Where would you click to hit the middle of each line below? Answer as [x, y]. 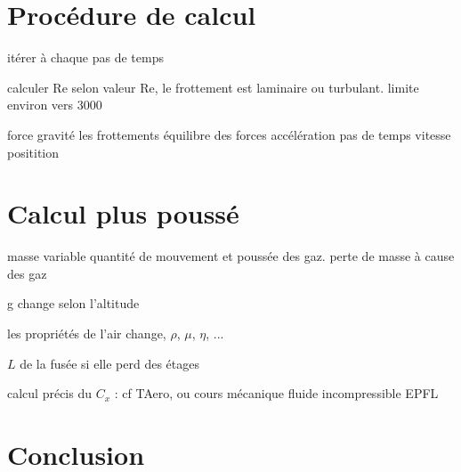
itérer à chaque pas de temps [85, 57]
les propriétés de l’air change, [87, 333]
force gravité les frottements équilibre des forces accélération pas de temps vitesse [229, 134]
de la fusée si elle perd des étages [109, 363]
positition [33, 152]
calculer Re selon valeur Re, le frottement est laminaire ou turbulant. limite [213, 87]
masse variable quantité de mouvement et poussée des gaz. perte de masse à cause [231, 256]
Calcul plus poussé [123, 213]
